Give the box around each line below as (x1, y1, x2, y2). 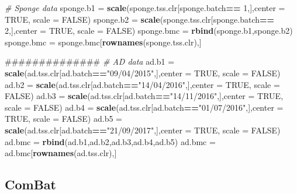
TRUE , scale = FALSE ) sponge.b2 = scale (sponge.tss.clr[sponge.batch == (5, 13, 275, 25)
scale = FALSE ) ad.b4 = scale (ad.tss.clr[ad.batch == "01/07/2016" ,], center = (5, 101, 284, 113)
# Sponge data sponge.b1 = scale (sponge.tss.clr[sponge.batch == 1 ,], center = (5, 2, 285, 13)
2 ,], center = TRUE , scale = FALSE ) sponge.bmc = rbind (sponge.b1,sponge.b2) (5, 24, 293, 37)
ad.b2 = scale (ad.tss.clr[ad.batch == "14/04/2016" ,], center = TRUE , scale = (5, 78, 280, 90)
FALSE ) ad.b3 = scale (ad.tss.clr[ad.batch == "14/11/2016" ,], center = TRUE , (5, 90, 284, 102)
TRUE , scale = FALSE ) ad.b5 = (5, 112, 122, 125)
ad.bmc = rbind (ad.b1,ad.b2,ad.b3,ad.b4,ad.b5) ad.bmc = (5, 135, 216, 147)
